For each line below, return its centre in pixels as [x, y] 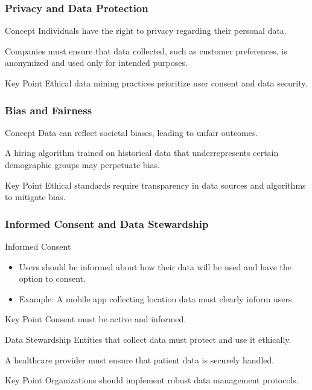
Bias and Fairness [49, 110]
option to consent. [52, 278]
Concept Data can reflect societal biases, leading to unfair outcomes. [132, 132]
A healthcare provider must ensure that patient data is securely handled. [140, 359]
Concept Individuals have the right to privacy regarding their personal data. [146, 31]
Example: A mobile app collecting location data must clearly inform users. [157, 298]
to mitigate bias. [35, 197]
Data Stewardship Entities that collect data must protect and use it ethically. [148, 339]
